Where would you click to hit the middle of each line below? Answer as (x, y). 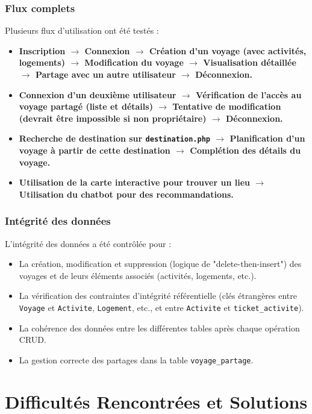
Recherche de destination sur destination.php (114, 138)
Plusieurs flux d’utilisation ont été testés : (82, 30)
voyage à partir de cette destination (95, 150)
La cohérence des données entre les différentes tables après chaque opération (159, 328)
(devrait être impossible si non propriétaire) (113, 118)
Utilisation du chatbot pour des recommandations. (126, 194)
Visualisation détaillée (250, 62)
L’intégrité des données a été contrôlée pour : (88, 243)
